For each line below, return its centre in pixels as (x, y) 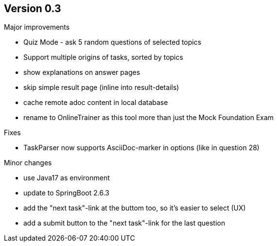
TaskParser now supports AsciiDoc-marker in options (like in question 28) (141, 148)
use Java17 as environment (67, 178)
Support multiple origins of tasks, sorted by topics (103, 57)
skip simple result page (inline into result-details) (101, 88)
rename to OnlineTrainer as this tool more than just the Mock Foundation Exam (149, 118)
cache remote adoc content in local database (96, 103)
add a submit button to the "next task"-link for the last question (124, 223)
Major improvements (37, 27)
